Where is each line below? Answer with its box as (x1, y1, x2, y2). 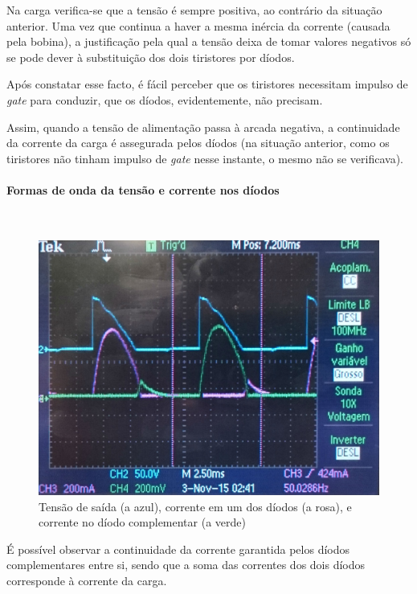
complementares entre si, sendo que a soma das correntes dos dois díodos (6, 556, 366, 573)
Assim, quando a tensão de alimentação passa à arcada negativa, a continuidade (6, 118, 400, 135)
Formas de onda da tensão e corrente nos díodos (6, 181, 280, 198)
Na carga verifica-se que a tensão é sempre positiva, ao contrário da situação (6, 2, 382, 18)
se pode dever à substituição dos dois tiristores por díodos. (6, 48, 295, 65)
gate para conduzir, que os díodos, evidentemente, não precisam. (6, 91, 323, 108)
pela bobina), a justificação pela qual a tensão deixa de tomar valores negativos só (6, 33, 411, 50)
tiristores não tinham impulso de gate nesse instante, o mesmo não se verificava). (6, 150, 403, 166)
